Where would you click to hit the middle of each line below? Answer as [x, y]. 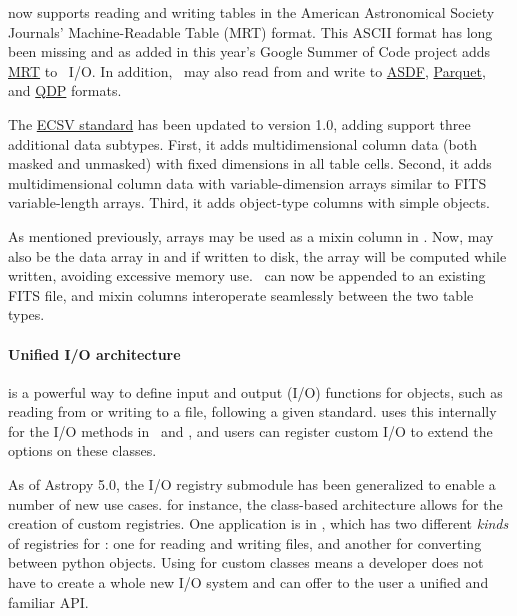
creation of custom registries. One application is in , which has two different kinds [258, 523]
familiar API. [48, 601]
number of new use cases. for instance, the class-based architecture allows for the [255, 503]
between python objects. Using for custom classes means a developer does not [246, 562]
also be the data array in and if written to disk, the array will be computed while [257, 255]
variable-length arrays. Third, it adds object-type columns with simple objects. [249, 202]
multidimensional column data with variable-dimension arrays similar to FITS [247, 182]
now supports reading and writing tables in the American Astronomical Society [251, 12]
